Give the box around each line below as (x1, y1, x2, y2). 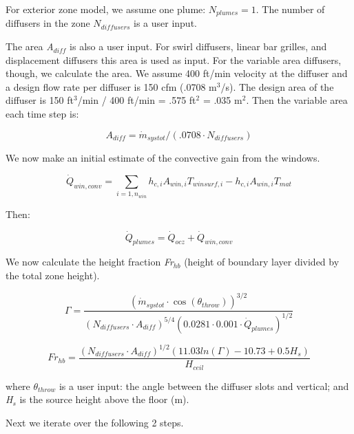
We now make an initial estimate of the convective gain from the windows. (6, 151, 320, 165)
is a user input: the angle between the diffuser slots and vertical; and (59, 378, 349, 393)
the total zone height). (6, 268, 100, 283)
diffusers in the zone (6, 16, 90, 30)
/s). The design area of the (220, 79, 334, 94)
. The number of (256, 2, 325, 16)
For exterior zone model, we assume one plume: (6, 2, 206, 16)
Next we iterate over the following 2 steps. (6, 415, 184, 429)
